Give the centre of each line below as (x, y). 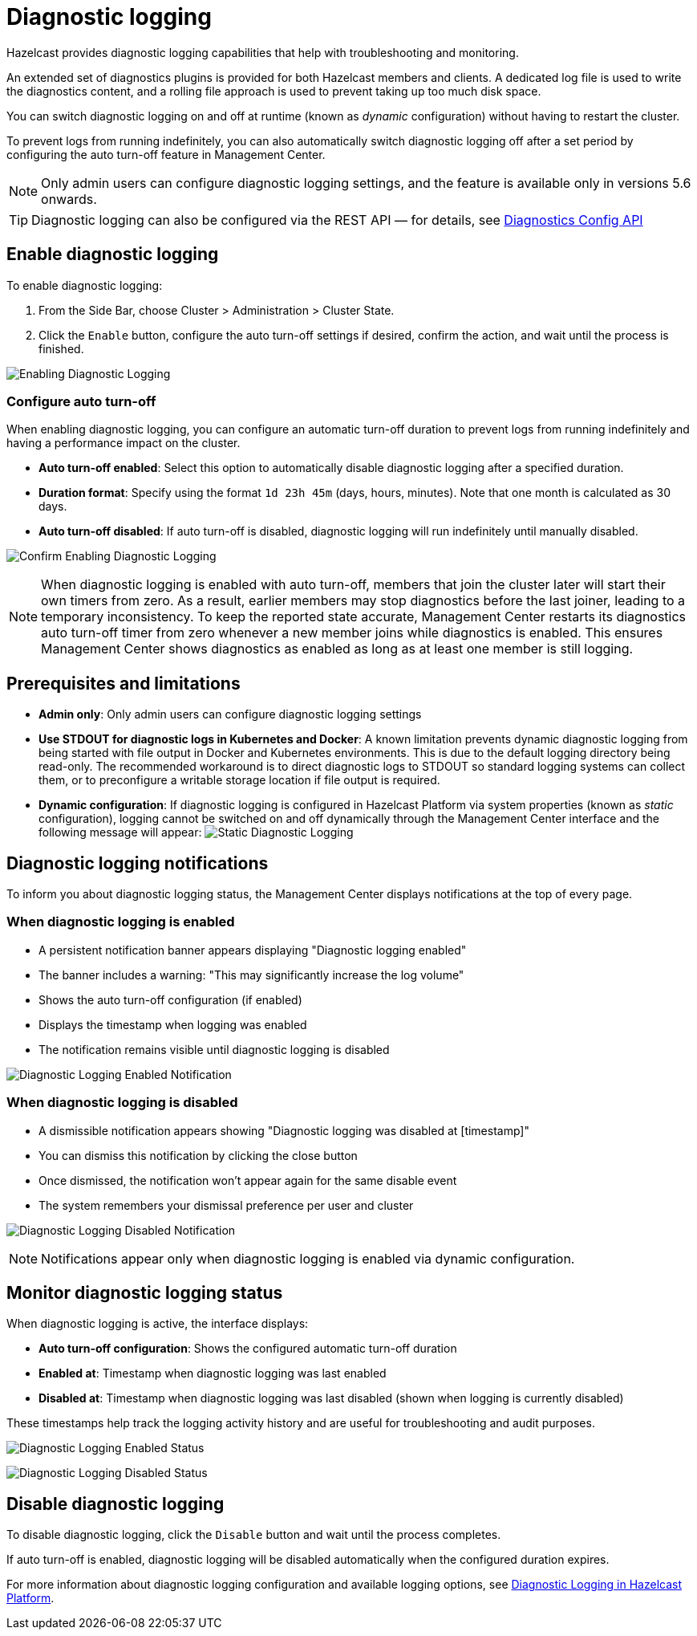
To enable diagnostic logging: (85, 285)
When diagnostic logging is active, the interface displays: (158, 1324)
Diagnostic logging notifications (138, 863)
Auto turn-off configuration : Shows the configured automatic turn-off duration (248, 1349)
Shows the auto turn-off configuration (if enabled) (170, 999)
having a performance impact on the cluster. (124, 443)
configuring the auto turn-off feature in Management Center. (166, 154)
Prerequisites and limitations (124, 683)
